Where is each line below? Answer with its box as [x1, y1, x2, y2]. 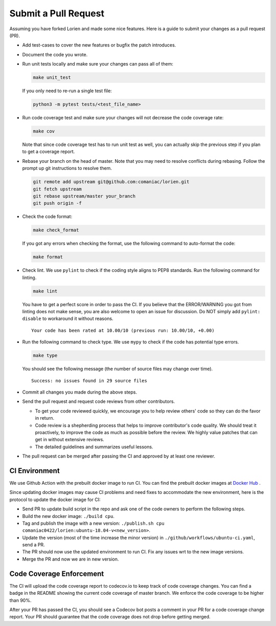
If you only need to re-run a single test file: [22, 88, 112, 94]
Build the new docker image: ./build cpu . [22, 513, 114, 519]
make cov [33, 128, 55, 134]
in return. [35, 415, 55, 421]
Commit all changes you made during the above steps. [22, 389, 137, 395]
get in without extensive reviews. [35, 437, 104, 443]
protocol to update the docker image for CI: [9, 497, 101, 503]
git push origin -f [33, 200, 82, 206]
